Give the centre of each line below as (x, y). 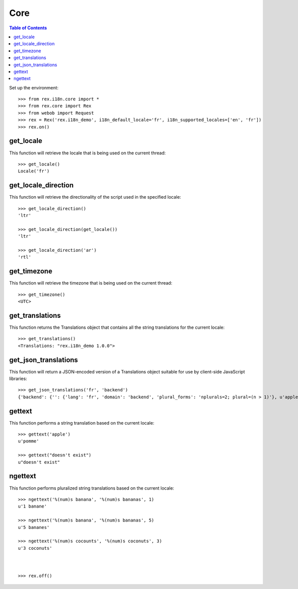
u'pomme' (29, 441)
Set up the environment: (34, 87)
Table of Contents (28, 28)
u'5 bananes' (34, 527)
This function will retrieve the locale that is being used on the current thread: (87, 153)
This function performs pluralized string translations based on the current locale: (92, 488)
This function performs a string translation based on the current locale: (82, 423)
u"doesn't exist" (39, 462)
